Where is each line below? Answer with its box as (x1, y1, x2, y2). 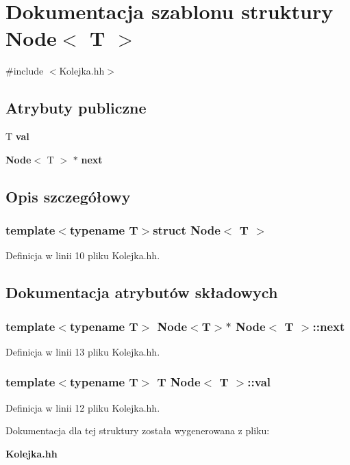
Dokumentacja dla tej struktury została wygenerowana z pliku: (5, 423, 270, 438)
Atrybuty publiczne (5, 97, 147, 118)
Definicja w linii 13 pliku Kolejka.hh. (5, 344, 160, 358)
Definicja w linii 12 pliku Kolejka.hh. (5, 400, 160, 414)
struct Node (153, 222, 221, 238)
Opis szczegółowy (5, 185, 131, 207)
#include (5, 64, 44, 78)
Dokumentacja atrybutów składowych (5, 282, 278, 303)
